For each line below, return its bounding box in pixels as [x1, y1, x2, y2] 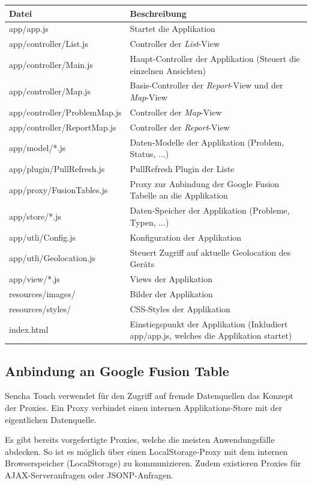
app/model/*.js [9, 141, 66, 154]
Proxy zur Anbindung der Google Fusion [130, 177, 280, 190]
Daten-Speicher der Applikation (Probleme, [130, 204, 290, 217]
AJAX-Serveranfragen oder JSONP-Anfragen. [5, 469, 173, 481]
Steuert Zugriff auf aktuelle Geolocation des [130, 246, 291, 258]
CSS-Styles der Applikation [130, 302, 230, 315]
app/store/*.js [9, 210, 61, 223]
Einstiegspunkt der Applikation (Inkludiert [130, 317, 288, 330]
